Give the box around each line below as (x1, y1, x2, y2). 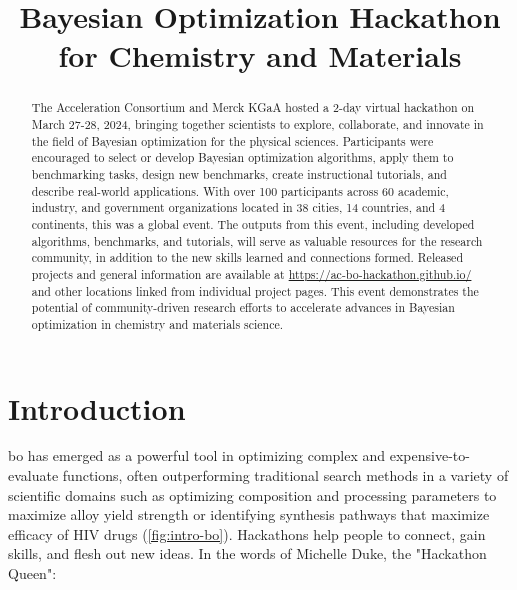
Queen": (8, 563, 57, 584)
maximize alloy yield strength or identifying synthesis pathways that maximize (8, 504, 490, 525)
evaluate (8, 465, 59, 486)
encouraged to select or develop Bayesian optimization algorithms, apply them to (31, 149, 454, 166)
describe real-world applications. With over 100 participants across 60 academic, (31, 182, 449, 199)
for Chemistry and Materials (58, 35, 462, 76)
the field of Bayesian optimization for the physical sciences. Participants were (31, 132, 434, 149)
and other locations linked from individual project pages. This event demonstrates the (31, 282, 479, 299)
